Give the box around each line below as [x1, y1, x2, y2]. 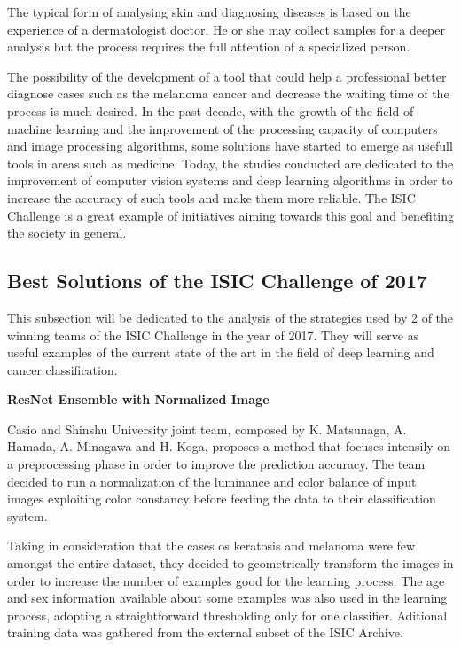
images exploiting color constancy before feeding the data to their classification [7, 489, 436, 508]
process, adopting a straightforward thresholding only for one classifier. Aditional [7, 605, 448, 624]
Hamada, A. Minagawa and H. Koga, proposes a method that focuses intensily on [7, 437, 451, 456]
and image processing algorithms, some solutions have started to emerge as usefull [7, 136, 453, 155]
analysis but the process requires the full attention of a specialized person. [7, 37, 410, 56]
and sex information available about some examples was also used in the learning [7, 589, 448, 607]
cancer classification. [7, 360, 118, 378]
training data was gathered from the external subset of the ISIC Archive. [7, 623, 403, 642]
